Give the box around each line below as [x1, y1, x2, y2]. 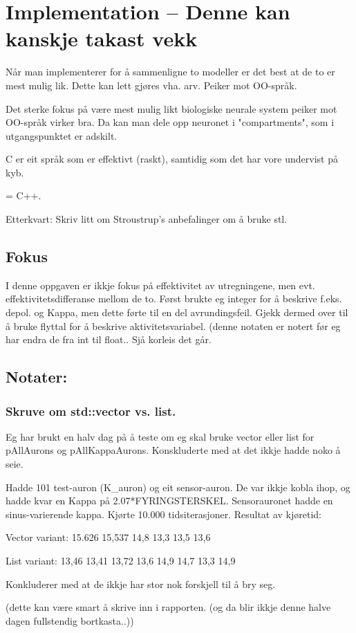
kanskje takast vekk [6, 24, 198, 53]
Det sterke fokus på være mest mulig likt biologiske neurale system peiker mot [6, 101, 337, 116]
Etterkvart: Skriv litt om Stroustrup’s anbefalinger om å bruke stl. [6, 212, 288, 226]
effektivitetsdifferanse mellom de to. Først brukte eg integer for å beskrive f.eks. [6, 291, 342, 306]
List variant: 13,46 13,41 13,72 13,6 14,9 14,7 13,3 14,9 [6, 553, 236, 567]
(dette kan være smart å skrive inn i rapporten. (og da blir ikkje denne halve [6, 600, 331, 614]
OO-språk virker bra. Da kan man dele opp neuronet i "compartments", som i [6, 115, 335, 129]
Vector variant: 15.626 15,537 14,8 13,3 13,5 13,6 [6, 530, 211, 544]
